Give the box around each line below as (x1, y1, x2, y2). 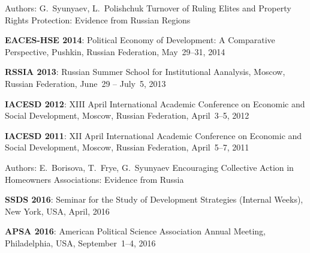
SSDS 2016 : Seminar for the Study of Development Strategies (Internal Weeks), (5, 193, 303, 206)
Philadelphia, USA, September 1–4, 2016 (5, 236, 156, 249)
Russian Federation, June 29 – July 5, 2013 (5, 77, 166, 89)
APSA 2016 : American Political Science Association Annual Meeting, (5, 225, 266, 237)
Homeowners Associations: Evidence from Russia (5, 173, 184, 185)
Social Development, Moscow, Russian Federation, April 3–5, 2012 (5, 109, 249, 122)
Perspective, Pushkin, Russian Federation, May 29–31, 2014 (5, 45, 225, 58)
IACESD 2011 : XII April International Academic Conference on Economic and (5, 129, 302, 141)
